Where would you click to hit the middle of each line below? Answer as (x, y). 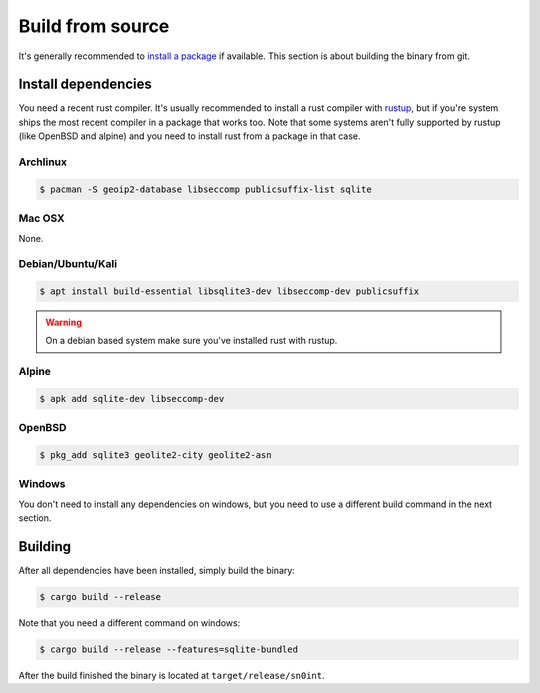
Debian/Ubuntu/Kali (68, 264)
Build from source (94, 26)
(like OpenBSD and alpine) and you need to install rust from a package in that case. (189, 136)
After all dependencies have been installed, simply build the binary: (156, 571)
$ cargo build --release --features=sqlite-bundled (169, 649)
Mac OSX (41, 218)
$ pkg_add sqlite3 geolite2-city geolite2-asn (155, 455)
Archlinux (43, 162)
